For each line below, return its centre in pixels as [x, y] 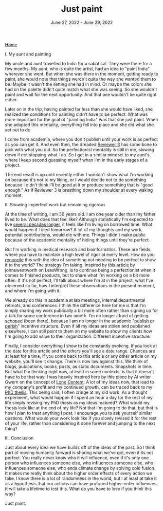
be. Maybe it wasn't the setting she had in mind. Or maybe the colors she [78, 84]
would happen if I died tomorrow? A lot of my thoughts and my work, [74, 229]
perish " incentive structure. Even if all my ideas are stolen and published [77, 326]
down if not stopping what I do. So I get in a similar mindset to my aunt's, [78, 155]
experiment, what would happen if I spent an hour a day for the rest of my [79, 397]
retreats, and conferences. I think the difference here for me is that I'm [75, 305]
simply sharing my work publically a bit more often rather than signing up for [81, 310]
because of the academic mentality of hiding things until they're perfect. [77, 240]
